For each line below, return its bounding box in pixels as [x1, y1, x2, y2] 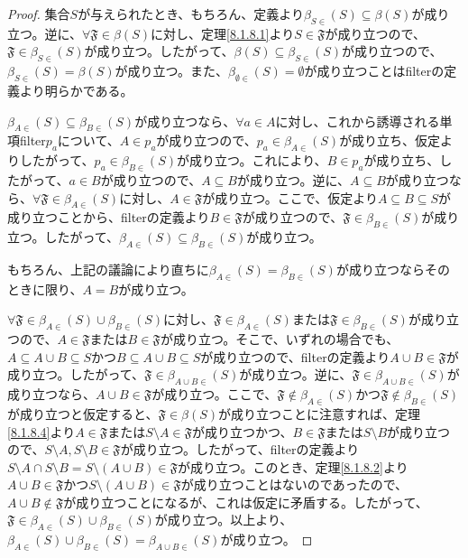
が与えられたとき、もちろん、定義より [78, 5, 304, 23]
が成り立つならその [335, 259, 450, 278]
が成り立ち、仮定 [339, 131, 441, 150]
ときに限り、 [7, 279, 83, 298]
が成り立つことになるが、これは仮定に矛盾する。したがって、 [63, 492, 428, 511]
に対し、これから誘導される [275, 111, 440, 130]
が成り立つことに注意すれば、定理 [218, 404, 421, 423]
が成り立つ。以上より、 [154, 510, 293, 529]
